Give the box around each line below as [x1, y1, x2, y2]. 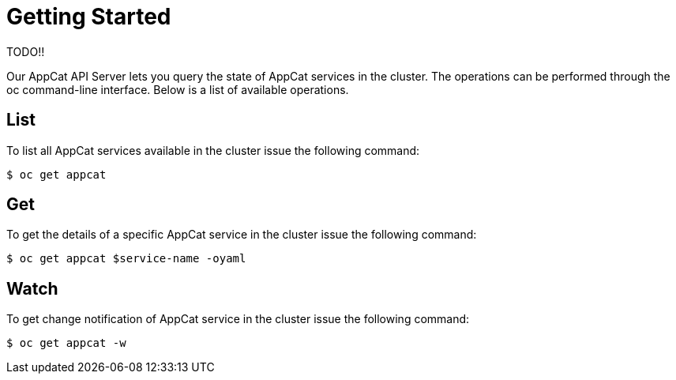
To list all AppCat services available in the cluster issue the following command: [6, 143, 420, 157]
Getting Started [6, 3, 171, 30]
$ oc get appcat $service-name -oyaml [6, 252, 246, 265]
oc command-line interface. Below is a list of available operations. [6, 82, 349, 96]
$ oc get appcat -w [6, 337, 126, 350]
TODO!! [6, 44, 45, 58]
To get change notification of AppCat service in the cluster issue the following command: [6, 312, 470, 326]
